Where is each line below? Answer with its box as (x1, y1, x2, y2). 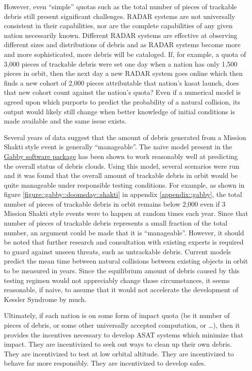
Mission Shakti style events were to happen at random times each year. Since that (4, 208, 248, 218)
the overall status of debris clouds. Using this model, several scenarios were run (4, 160, 240, 171)
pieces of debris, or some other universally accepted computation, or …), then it (4, 320, 240, 330)
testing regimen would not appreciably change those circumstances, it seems (4, 275, 230, 285)
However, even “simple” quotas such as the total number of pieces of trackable (4, 1, 237, 11)
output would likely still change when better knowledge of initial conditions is (4, 106, 235, 116)
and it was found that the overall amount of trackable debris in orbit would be (4, 170, 238, 180)
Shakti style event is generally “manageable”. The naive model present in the (4, 141, 233, 152)
